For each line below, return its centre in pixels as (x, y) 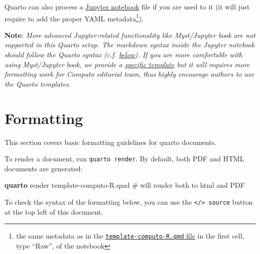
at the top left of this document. (54, 211)
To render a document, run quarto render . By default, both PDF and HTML (125, 159)
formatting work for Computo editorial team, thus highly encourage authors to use (129, 74)
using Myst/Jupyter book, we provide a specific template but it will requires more (127, 64)
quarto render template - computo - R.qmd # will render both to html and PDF (125, 185)
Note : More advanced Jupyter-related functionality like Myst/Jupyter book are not (130, 35)
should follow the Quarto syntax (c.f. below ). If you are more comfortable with (124, 55)
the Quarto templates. (38, 83)
